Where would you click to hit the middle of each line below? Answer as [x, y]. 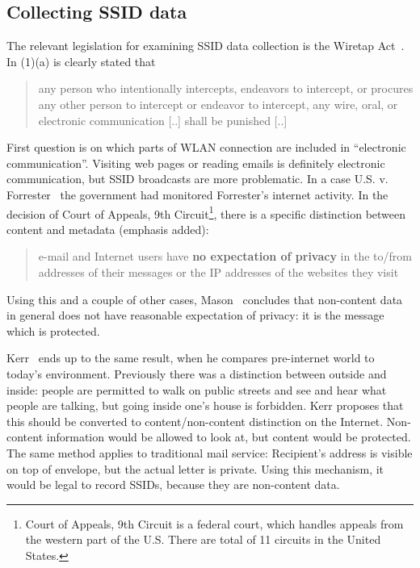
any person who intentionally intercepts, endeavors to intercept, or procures [226, 88]
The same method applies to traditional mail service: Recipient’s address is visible [210, 452]
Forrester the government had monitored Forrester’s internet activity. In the [197, 194]
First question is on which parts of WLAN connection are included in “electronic [206, 147]
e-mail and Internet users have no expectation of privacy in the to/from [225, 256]
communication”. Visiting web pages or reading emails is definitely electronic [196, 163]
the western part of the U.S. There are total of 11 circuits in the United [203, 539]
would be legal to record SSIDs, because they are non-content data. [173, 484]
